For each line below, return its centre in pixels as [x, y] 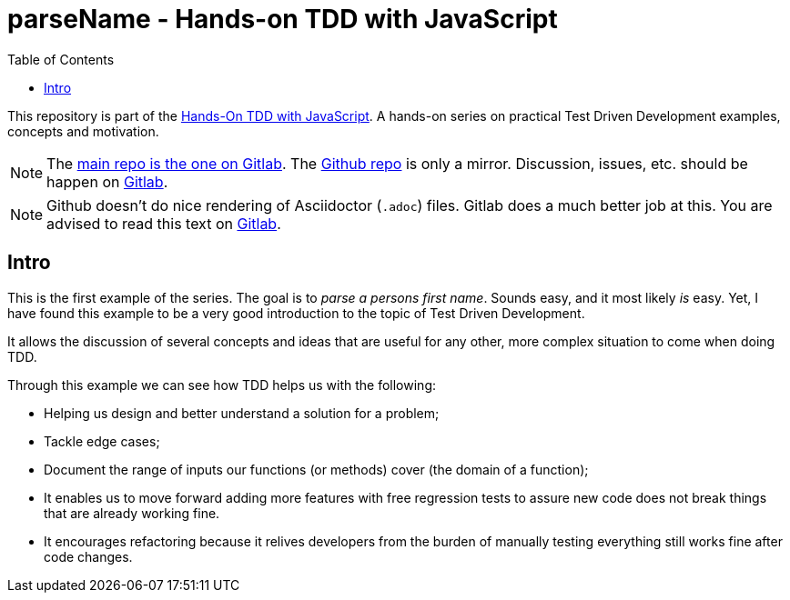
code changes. [88, 556]
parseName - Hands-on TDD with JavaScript [283, 19]
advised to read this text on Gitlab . [164, 223]
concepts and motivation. [83, 131]
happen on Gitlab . [107, 181]
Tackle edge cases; [102, 441]
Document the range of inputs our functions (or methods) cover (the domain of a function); [316, 469]
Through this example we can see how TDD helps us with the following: [222, 385]
